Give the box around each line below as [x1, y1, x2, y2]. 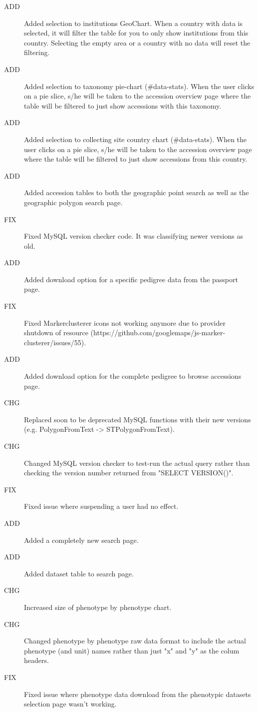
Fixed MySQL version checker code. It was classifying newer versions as [24, 231, 243, 241]
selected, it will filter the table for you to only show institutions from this [24, 28, 249, 38]
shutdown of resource [24, 327, 88, 338]
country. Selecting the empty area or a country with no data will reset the [24, 37, 251, 48]
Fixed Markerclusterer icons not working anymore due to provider [24, 317, 226, 328]
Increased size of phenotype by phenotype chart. [24, 601, 172, 612]
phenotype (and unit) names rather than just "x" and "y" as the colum [24, 645, 240, 655]
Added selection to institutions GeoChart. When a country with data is [24, 18, 243, 28]
